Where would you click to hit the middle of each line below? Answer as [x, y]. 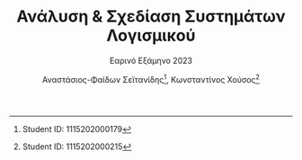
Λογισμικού [151, 36]
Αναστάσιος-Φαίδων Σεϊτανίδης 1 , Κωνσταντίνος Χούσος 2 [151, 78]
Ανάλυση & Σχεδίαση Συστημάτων [151, 17]
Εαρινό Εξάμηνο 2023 [151, 60]
